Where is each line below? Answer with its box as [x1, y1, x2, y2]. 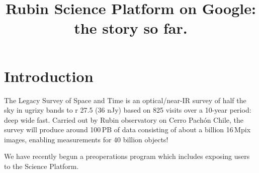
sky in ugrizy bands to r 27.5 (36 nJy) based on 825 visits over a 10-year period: [4, 105, 251, 115]
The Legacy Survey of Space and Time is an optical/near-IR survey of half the [4, 95, 246, 105]
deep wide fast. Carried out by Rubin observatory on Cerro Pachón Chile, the [4, 114, 244, 125]
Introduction [4, 65, 94, 86]
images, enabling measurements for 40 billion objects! [4, 134, 168, 144]
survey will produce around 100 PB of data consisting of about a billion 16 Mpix [4, 124, 251, 135]
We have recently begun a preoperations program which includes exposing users [4, 151, 250, 161]
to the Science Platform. [4, 161, 79, 171]
